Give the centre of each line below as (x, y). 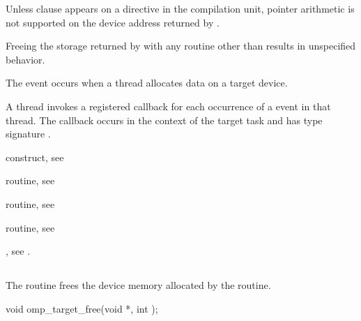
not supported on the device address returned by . (113, 22)
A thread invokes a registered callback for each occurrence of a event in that (168, 106)
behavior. (25, 59)
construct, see (35, 157)
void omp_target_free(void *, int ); (82, 308)
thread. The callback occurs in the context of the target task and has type (164, 120)
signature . (28, 134)
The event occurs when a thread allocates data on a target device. (147, 83)
